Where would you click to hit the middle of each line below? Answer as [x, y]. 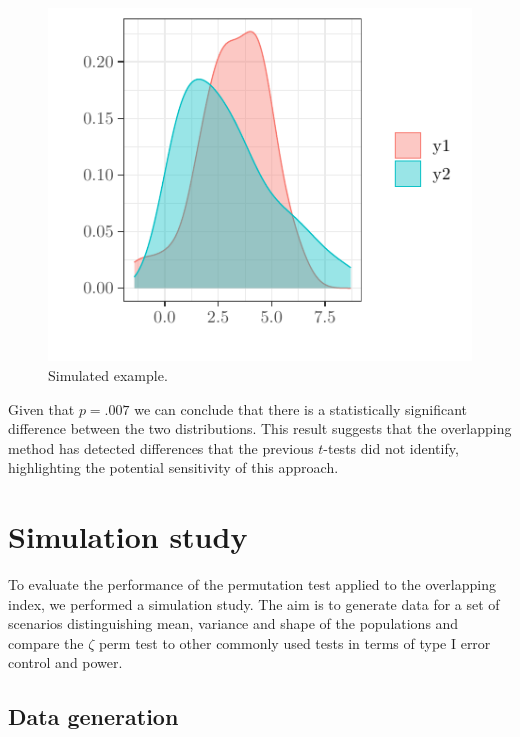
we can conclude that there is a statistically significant [300, 408]
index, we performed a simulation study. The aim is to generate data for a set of [254, 603]
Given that [41, 408]
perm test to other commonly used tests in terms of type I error [294, 642]
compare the [46, 642]
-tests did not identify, [391, 447]
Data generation [93, 716]
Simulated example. [108, 374]
